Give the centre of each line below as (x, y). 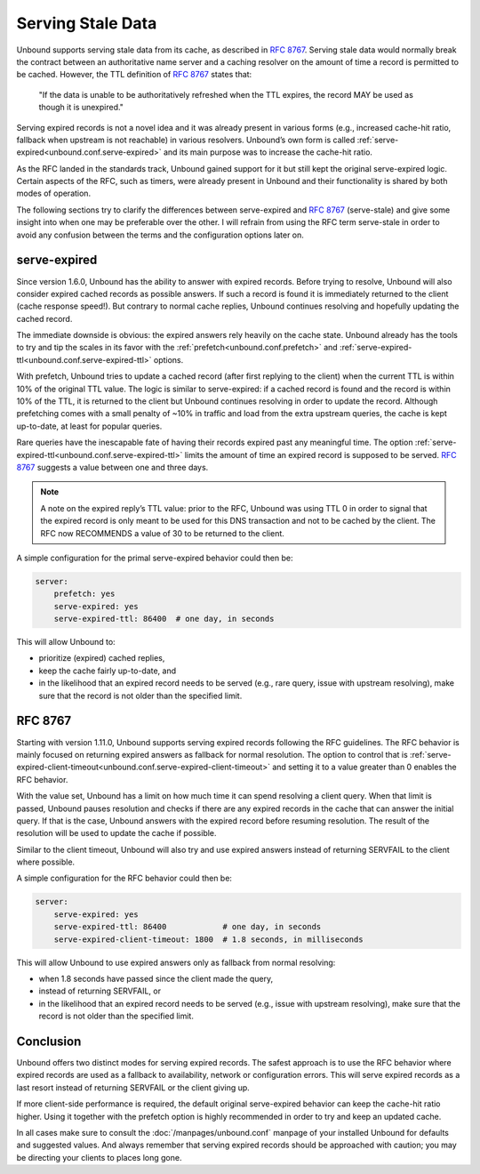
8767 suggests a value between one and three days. (112, 467)
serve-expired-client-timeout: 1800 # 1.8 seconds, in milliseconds (208, 939)
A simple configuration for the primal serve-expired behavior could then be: (155, 558)
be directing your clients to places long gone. (99, 1157)
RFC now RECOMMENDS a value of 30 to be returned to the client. (162, 533)
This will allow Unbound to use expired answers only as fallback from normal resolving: (176, 962)
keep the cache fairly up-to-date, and (108, 671)
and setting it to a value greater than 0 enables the (364, 767)
